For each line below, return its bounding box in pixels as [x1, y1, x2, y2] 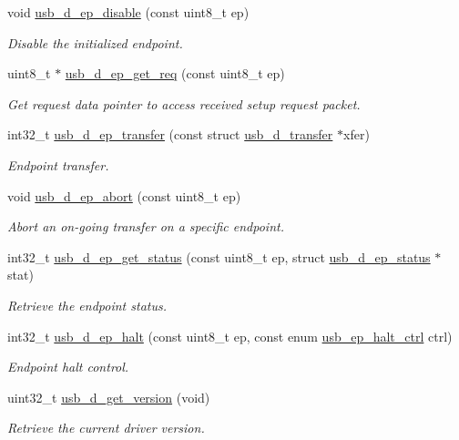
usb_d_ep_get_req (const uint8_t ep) [65, 64, 285, 83]
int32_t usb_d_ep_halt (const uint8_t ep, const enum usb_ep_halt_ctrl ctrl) [7, 326, 453, 345]
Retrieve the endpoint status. [7, 295, 167, 314]
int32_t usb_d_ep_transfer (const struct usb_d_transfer [7, 125, 333, 144]
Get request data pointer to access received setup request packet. [7, 94, 361, 113]
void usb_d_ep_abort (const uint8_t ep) [7, 186, 241, 205]
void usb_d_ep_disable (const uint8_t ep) [7, 3, 250, 21]
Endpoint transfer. [7, 155, 109, 174]
